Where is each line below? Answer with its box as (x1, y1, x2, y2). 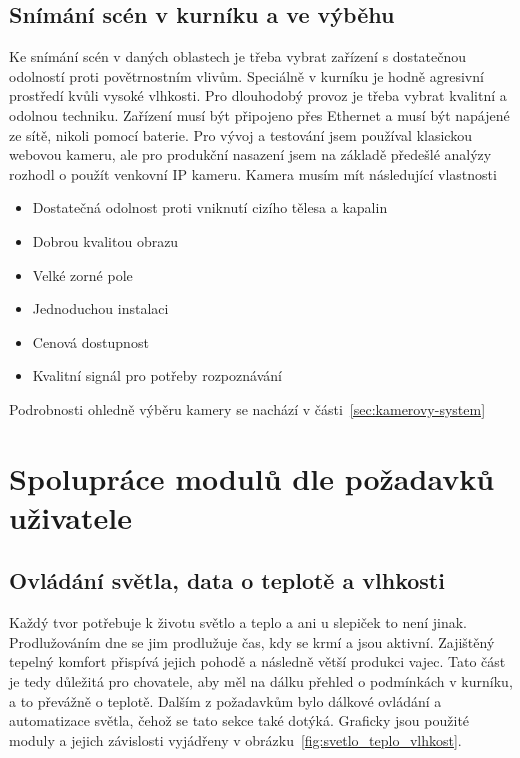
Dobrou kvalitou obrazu (32, 230, 179, 251)
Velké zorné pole (32, 264, 133, 285)
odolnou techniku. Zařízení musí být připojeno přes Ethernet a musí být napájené (9, 104, 510, 125)
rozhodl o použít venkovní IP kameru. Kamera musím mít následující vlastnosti (9, 163, 497, 184)
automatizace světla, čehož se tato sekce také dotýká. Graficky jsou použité (9, 710, 470, 731)
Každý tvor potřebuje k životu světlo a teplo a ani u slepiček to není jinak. (9, 612, 467, 633)
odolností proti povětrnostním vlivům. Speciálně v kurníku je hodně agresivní (9, 65, 484, 86)
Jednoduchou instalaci (32, 298, 169, 319)
